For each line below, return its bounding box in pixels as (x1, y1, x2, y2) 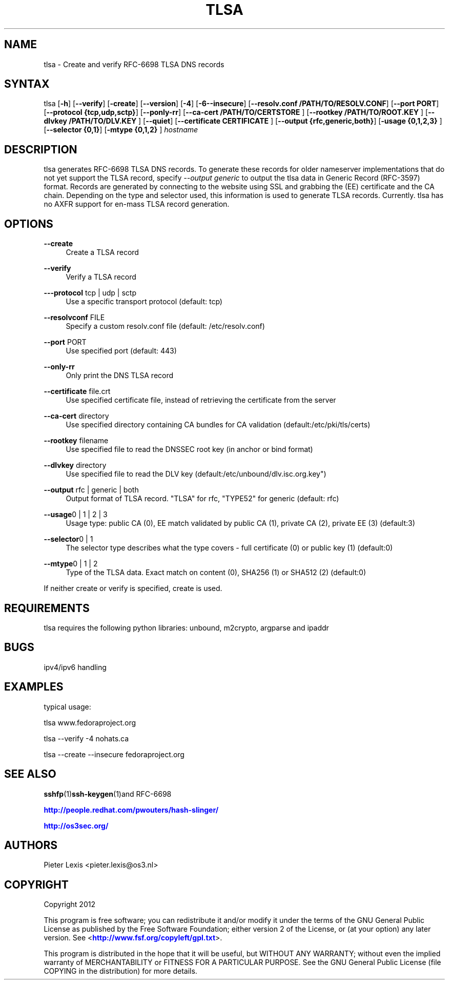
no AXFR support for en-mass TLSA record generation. (44, 200, 230, 209)
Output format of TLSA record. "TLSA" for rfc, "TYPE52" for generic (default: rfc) (66, 494, 339, 503)
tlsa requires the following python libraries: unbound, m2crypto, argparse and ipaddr (44, 623, 329, 632)
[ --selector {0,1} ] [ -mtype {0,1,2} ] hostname (44, 125, 198, 134)
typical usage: (44, 702, 91, 711)
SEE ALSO (4, 767, 56, 781)
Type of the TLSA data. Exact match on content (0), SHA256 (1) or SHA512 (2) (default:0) (66, 568, 366, 577)
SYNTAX (4, 77, 50, 91)
